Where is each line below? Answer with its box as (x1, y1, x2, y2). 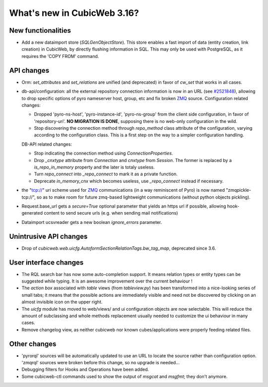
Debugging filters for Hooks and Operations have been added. (21, 367, 149, 373)
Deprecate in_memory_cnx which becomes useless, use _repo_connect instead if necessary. (34, 178, 224, 184)
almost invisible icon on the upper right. (21, 299, 103, 305)
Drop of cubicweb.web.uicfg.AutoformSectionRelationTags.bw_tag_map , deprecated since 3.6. (21, 245, 216, 251)
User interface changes (9, 258, 84, 267)
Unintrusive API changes (9, 232, 88, 240)
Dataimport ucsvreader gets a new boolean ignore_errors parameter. (21, 219, 162, 225)
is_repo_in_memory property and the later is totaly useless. (34, 164, 155, 170)
